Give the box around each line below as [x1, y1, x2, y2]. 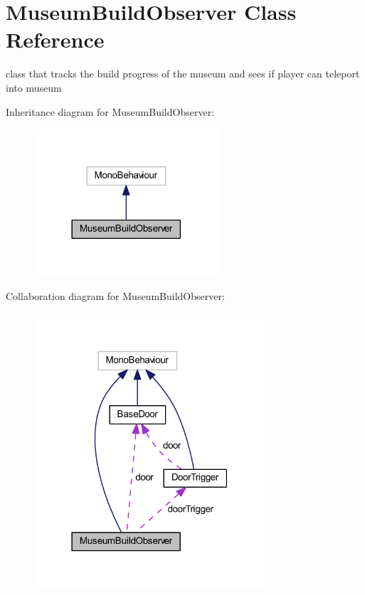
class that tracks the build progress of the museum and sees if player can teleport [6, 66, 360, 81]
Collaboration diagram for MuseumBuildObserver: [6, 289, 225, 304]
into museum [6, 80, 62, 95]
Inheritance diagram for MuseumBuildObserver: [6, 104, 215, 119]
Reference [6, 25, 105, 54]
